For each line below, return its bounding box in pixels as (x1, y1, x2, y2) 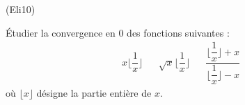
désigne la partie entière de (36, 86, 152, 100)
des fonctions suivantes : (127, 25, 230, 39)
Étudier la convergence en (6, 25, 116, 39)
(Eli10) (6, 2, 35, 16)
